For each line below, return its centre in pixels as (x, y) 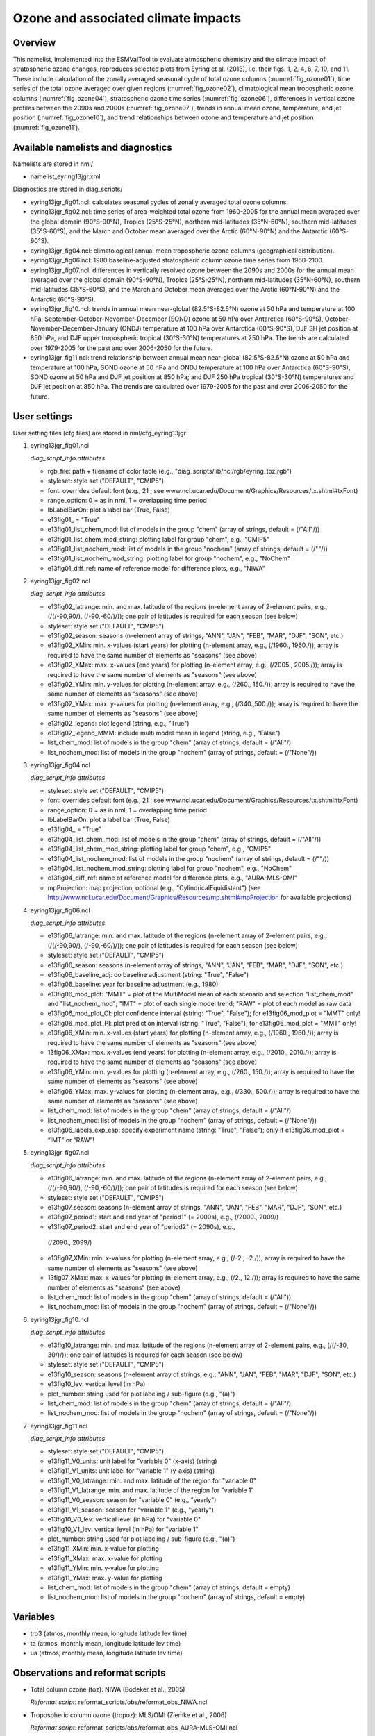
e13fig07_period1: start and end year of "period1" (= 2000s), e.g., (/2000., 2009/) (163, 1217)
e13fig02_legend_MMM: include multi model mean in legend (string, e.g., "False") (164, 733)
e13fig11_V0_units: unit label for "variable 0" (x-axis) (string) (133, 1461)
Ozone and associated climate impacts (127, 18)
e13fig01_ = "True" (74, 519)
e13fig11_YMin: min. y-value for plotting (103, 1568)
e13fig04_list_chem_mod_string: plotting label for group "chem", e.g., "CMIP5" (159, 849)
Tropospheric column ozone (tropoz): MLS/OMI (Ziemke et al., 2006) (128, 1714)
